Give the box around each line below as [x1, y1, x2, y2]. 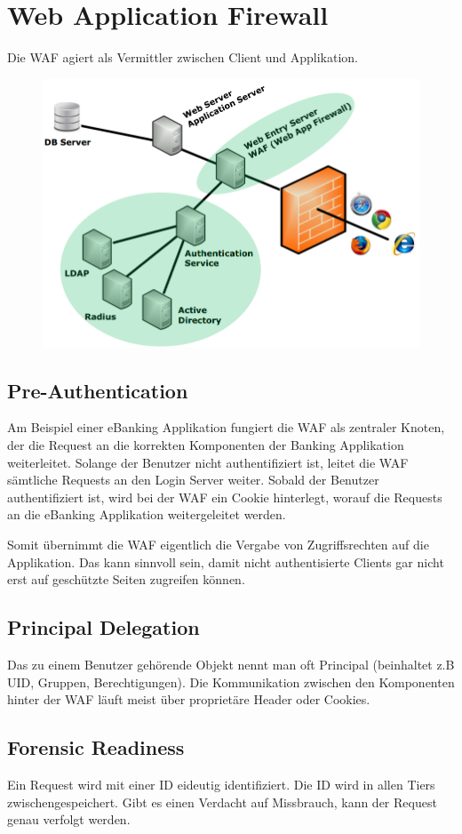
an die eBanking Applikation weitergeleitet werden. [7, 505, 286, 524]
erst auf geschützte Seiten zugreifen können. [7, 570, 245, 589]
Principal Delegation [7, 613, 200, 641]
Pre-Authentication [7, 376, 188, 404]
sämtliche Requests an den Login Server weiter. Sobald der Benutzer [7, 470, 379, 489]
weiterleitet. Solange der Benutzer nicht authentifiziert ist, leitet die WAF [7, 453, 409, 471]
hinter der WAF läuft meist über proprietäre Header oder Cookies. [7, 690, 370, 709]
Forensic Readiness [7, 734, 185, 761]
